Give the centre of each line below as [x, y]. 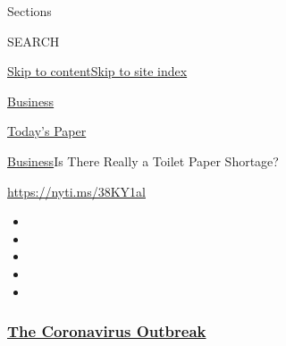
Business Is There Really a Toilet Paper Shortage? [143, 160]
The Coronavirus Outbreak [107, 331]
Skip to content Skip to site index [97, 71]
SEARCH [34, 41]
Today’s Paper [47, 131]
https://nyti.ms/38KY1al [76, 191]
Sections [29, 11]
